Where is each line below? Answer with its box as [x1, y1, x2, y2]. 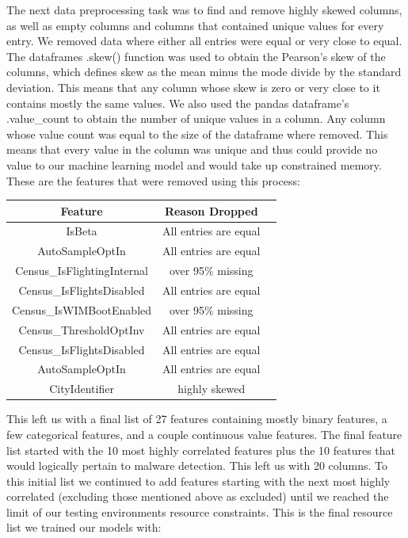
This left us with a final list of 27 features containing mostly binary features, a [6, 410, 387, 427]
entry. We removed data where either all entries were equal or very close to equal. [6, 32, 402, 49]
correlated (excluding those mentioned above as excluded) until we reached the [6, 488, 389, 505]
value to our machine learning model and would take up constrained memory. [6, 156, 382, 173]
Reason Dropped [164, 202, 258, 219]
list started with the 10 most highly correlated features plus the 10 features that [6, 441, 396, 458]
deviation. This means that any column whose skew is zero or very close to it [6, 78, 380, 95]
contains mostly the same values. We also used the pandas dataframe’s [6, 94, 349, 111]
